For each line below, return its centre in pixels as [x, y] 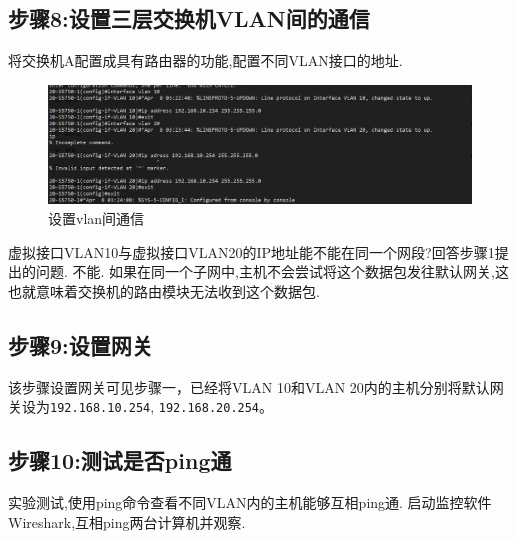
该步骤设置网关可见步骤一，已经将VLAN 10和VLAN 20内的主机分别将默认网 [256, 386]
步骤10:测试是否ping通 [120, 460]
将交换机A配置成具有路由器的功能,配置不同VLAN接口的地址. [205, 60]
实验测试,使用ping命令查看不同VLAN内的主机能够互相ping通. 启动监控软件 [250, 502]
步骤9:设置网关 [80, 344]
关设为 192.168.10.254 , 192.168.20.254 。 [141, 406]
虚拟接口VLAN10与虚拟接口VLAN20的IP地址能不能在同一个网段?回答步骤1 [251, 251]
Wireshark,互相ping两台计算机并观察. [127, 521]
